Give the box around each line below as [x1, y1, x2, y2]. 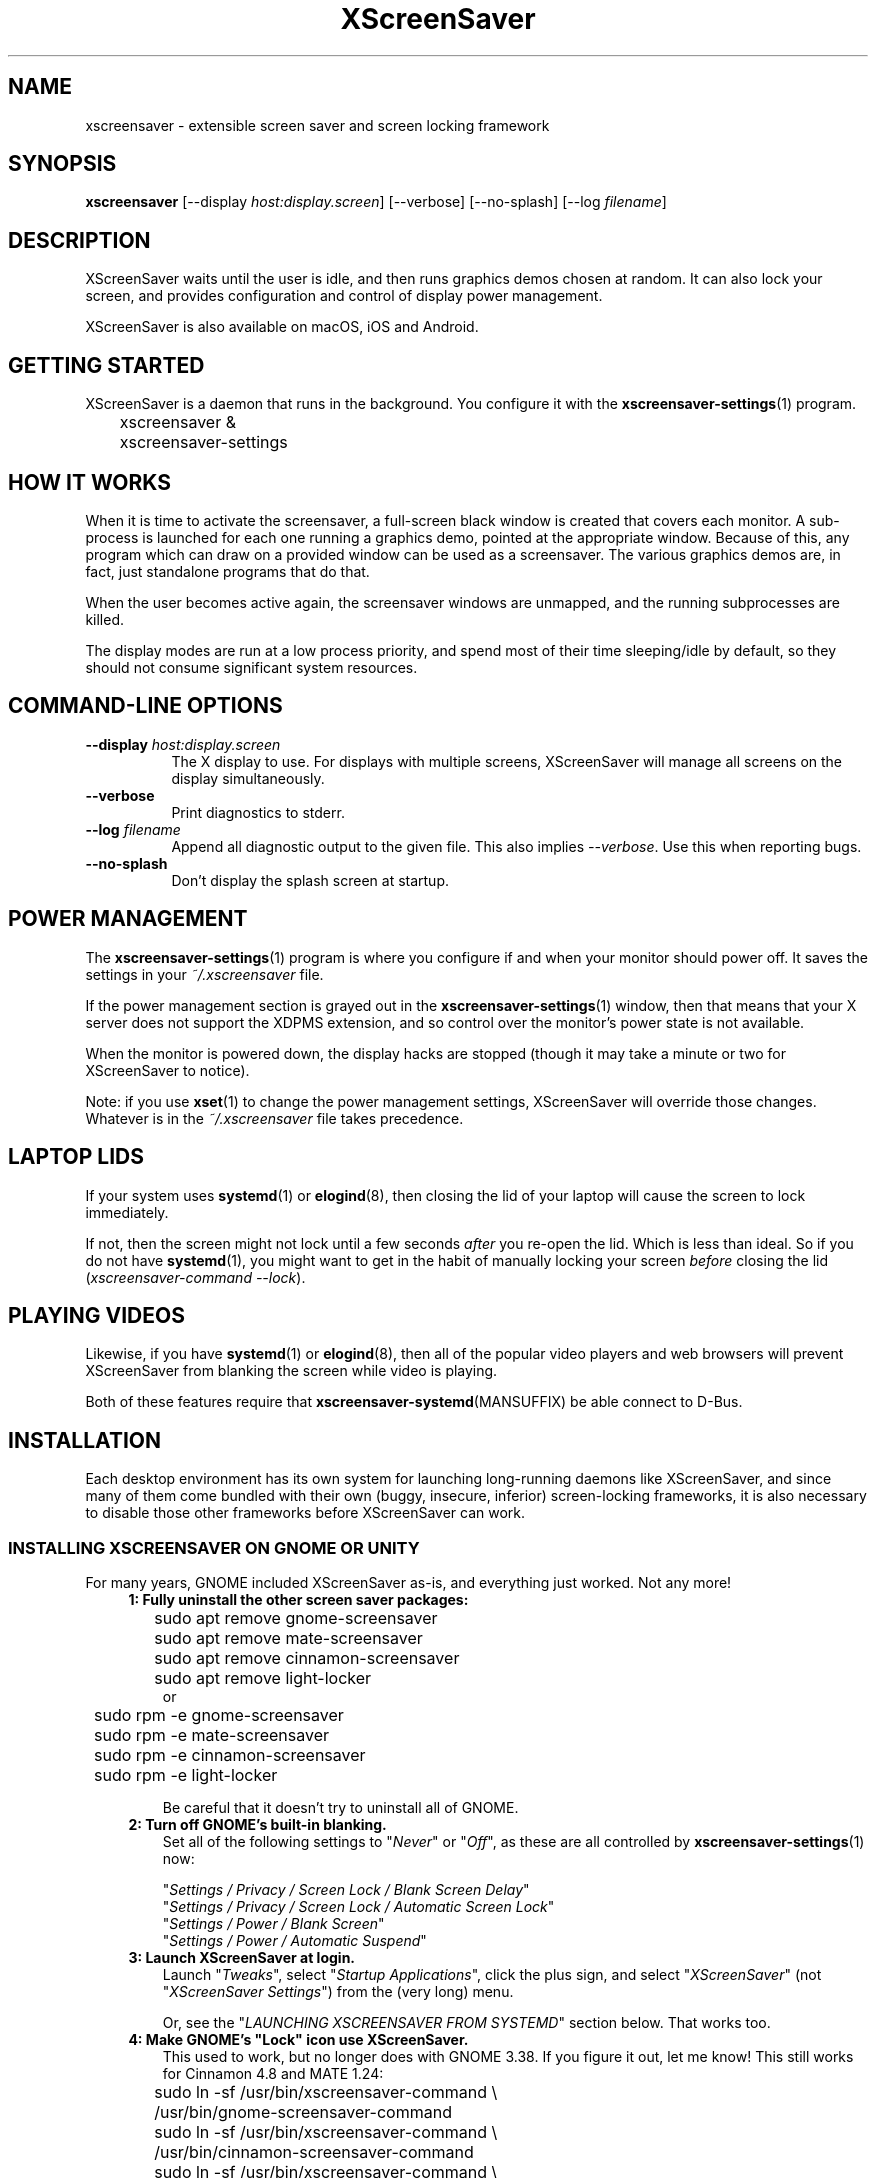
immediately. [85, 1203, 169, 1221]
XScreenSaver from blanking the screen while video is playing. [85, 1362, 498, 1380]
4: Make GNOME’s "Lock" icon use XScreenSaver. [128, 2030, 469, 2048]
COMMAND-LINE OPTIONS [8, 693, 283, 719]
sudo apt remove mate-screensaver [154, 1627, 423, 1648]
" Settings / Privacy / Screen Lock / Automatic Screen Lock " [162, 1897, 555, 1915]
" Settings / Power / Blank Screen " [162, 1914, 385, 1932]
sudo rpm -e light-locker [94, 1764, 278, 1785]
